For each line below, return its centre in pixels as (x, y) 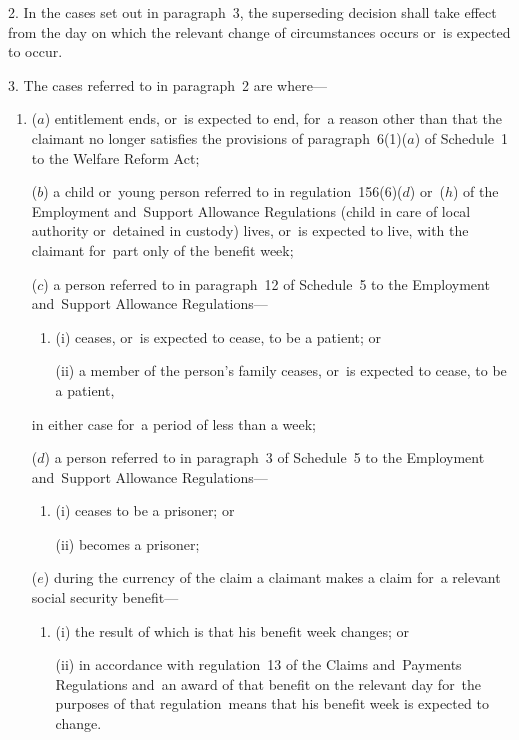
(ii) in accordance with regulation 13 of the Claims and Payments (258, 664)
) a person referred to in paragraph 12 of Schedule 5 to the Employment (266, 283)
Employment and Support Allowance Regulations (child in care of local (251, 210)
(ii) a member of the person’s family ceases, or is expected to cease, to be (281, 370)
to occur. (35, 51)
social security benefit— (105, 597)
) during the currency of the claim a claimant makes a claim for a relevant (272, 577)
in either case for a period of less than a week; (174, 423)
